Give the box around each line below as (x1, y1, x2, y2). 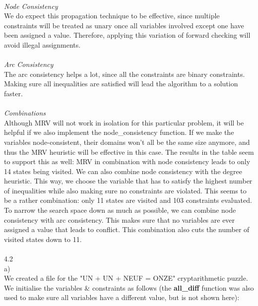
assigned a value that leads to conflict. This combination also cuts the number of (4, 224, 250, 235)
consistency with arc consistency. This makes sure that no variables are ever (4, 214, 235, 225)
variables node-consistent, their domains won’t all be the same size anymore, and (4, 136, 250, 147)
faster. (4, 88, 23, 98)
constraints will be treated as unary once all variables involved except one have (4, 20, 244, 30)
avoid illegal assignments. (4, 39, 81, 50)
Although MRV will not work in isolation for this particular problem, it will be (4, 117, 244, 127)
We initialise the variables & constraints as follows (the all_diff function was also (4, 282, 254, 293)
